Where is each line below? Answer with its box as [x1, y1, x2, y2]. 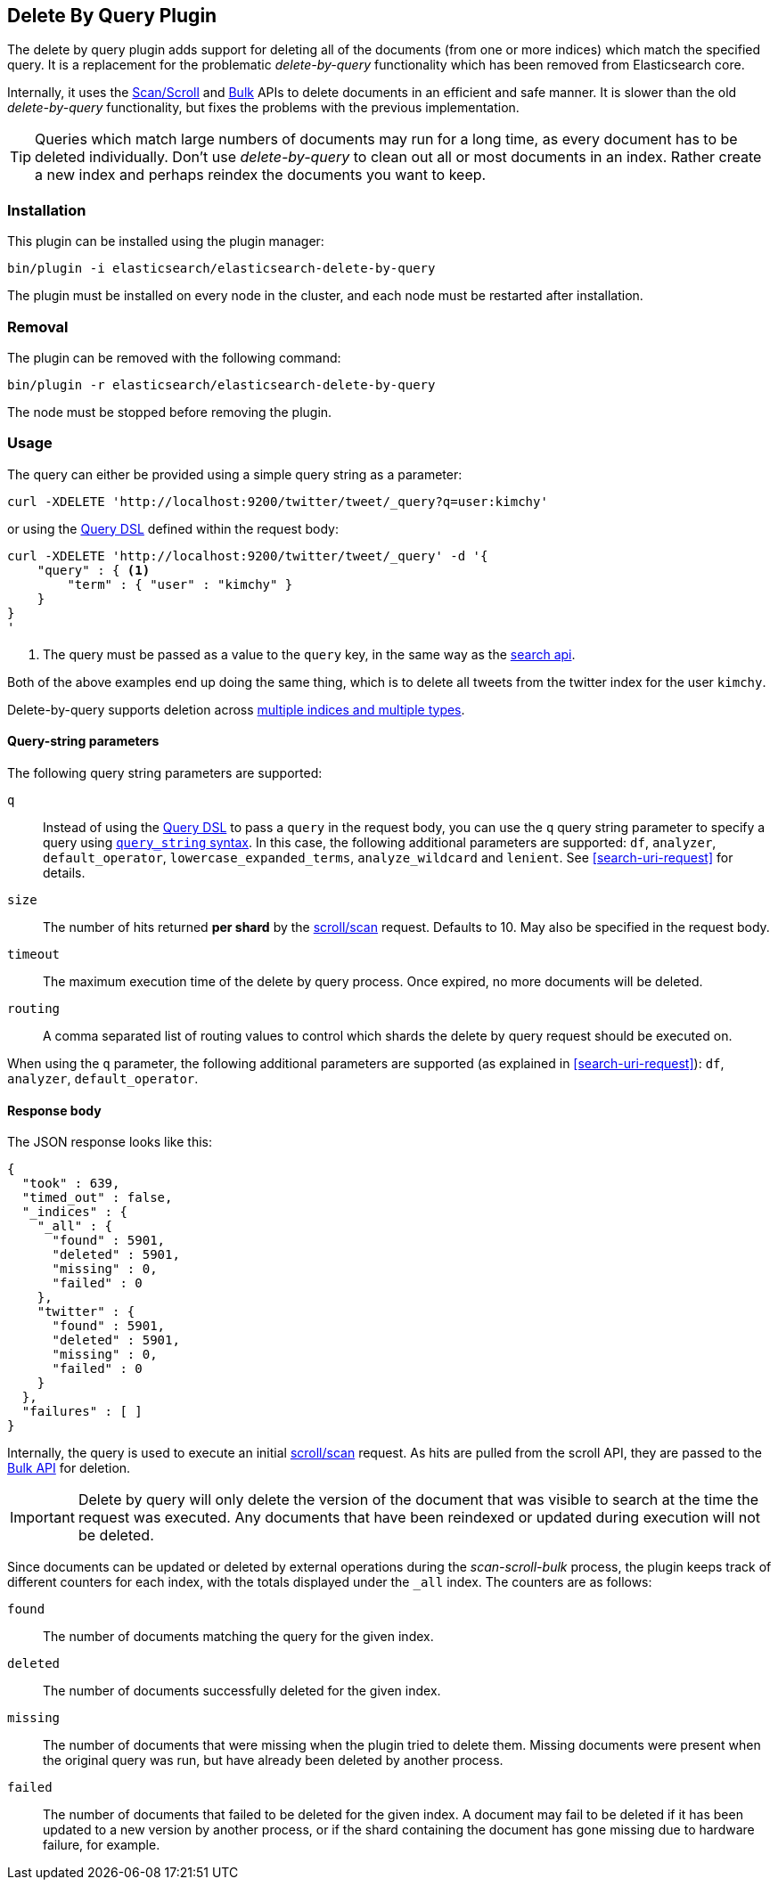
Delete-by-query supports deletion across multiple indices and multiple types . [7, 701, 465, 717]
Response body [7, 1102, 102, 1118]
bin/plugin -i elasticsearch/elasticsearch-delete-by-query [7, 261, 436, 276]
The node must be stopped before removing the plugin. [7, 404, 332, 420]
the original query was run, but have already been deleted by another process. [43, 1752, 504, 1769]
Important [10, 1508, 75, 1527]
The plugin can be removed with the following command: [7, 349, 341, 365]
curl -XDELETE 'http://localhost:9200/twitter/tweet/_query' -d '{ [7, 548, 488, 563]
